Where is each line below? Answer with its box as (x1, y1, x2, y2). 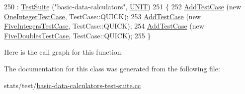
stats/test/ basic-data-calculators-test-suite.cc (4, 80, 141, 90)
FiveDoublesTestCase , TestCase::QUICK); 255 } (4, 30, 151, 40)
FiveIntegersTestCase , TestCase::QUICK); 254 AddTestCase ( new (4, 21, 204, 31)
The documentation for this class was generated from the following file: (4, 63, 220, 73)
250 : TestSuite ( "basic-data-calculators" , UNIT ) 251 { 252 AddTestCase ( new (4, 1, 242, 11)
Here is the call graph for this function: (4, 47, 123, 57)
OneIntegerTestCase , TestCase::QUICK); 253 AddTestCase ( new (4, 11, 201, 21)
